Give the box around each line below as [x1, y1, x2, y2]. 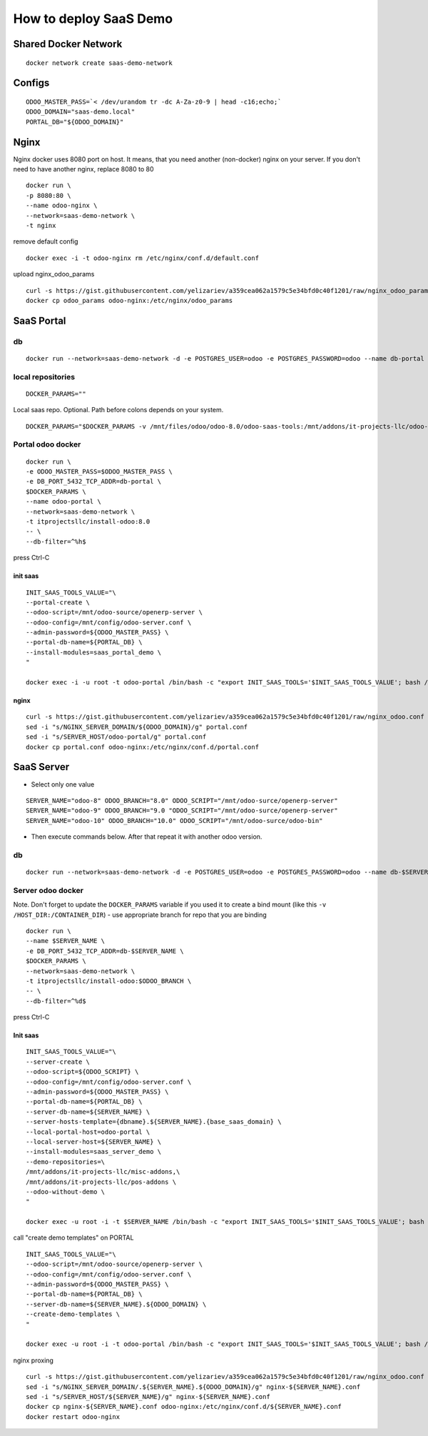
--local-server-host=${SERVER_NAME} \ [26, 1137, 162, 1146]
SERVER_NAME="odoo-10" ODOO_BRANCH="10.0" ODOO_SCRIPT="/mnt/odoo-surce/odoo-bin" [26, 817, 323, 824]
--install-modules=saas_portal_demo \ [26, 648, 162, 657]
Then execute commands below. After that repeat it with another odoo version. [31, 832, 263, 841]
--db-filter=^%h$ [26, 537, 86, 546]
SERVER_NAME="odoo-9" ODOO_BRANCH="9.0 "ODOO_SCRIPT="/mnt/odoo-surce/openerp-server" [26, 807, 338, 814]
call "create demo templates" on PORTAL [13, 1233, 134, 1242]
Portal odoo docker [13, 439, 81, 449]
